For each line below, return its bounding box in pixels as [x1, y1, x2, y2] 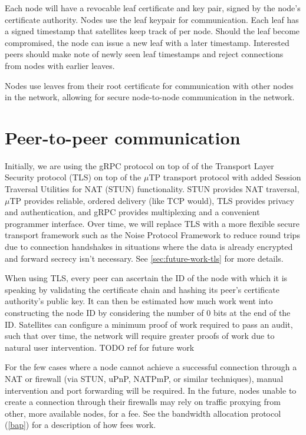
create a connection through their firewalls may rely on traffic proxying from [5, 396, 281, 408]
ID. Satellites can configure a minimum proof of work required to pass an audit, [5, 318, 293, 330]
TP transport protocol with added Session [149, 171, 301, 183]
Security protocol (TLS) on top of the [5, 171, 142, 183]
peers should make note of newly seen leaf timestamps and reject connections [5, 48, 284, 60]
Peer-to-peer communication [5, 125, 241, 149]
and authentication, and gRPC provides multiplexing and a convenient [5, 206, 260, 218]
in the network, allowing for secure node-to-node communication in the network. [5, 91, 295, 103]
